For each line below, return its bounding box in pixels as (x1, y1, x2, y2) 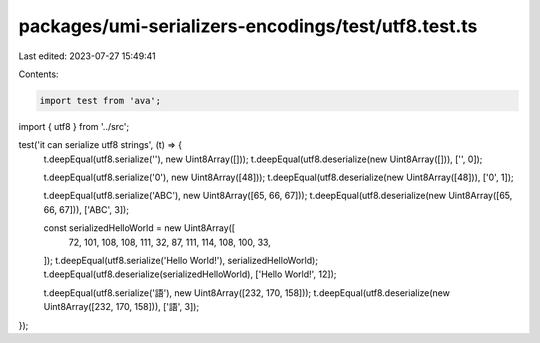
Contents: (18, 68, 59, 80)
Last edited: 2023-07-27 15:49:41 (18, 50, 157, 62)
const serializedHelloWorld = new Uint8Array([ (43, 222, 235, 234)
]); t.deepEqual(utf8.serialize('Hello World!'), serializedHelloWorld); (43, 255, 319, 267)
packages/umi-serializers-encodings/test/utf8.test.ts (18, 15, 478, 37)
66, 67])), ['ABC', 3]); (43, 203, 130, 215)
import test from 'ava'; (39, 95, 162, 106)
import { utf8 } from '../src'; (18, 120, 130, 132)
